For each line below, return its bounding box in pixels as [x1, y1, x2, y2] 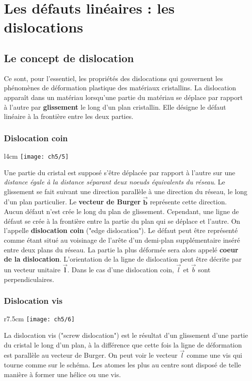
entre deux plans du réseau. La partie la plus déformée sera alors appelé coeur [4, 244, 238, 254]
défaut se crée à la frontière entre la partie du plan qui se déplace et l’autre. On [4, 215, 240, 226]
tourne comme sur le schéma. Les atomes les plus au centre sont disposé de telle [4, 360, 241, 370]
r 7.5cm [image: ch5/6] [4, 314, 75, 324]
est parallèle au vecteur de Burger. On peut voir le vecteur [4, 350, 178, 360]
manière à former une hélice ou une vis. [4, 369, 121, 379]
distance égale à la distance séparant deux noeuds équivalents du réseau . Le [4, 177, 225, 187]
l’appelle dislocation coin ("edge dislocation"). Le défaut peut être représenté [4, 225, 238, 235]
